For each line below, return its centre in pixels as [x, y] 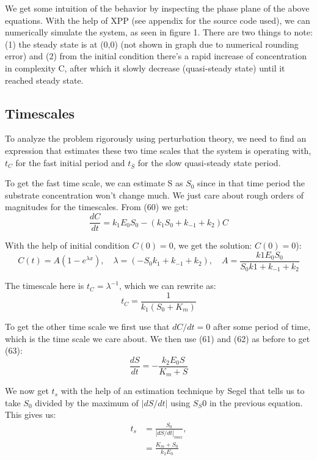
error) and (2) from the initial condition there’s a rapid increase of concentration [156, 56]
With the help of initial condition [67, 245]
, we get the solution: [213, 245]
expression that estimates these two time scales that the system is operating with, [158, 150]
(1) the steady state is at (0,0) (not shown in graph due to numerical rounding [152, 44]
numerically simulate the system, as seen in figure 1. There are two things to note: [159, 32]
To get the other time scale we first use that [87, 326]
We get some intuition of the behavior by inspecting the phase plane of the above [157, 8]
